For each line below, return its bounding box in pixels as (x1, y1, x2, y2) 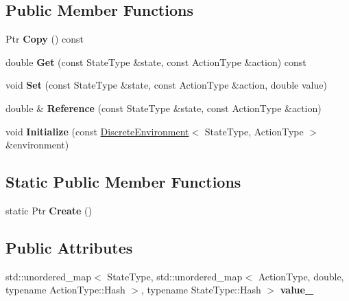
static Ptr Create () (5, 203, 92, 217)
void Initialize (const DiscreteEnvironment (5, 124, 189, 138)
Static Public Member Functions (5, 171, 241, 192)
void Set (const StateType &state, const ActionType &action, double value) (5, 78, 327, 92)
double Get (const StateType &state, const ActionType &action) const (5, 54, 306, 69)
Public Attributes (5, 236, 133, 258)
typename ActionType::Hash (5, 282, 125, 297)
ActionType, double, (258, 269, 344, 283)
